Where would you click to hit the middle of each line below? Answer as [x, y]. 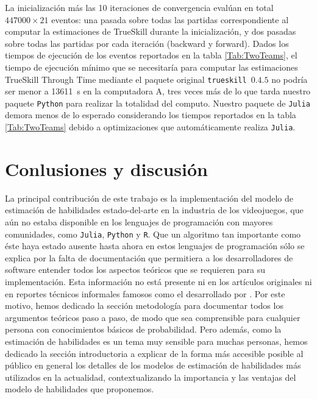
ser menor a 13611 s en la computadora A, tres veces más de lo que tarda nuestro [158, 91]
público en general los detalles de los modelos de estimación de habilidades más [153, 365]
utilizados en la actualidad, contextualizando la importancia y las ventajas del [151, 377]
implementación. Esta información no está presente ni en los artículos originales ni [158, 282]
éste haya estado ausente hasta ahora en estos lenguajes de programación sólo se [155, 246]
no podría [290, 79]
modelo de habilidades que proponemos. [80, 389]
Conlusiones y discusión [107, 168]
